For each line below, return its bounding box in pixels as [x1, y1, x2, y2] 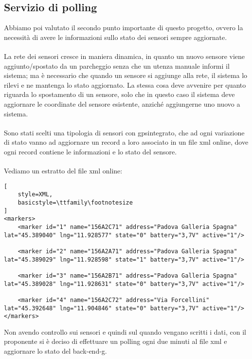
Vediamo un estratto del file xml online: [4, 166, 123, 176]
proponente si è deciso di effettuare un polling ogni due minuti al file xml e [4, 336, 227, 346]
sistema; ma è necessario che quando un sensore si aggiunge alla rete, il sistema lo [4, 70, 248, 80]
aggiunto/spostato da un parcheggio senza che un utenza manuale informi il [4, 60, 230, 71]
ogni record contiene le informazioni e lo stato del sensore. [4, 146, 177, 156]
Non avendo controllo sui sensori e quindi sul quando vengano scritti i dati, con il [4, 326, 246, 337]
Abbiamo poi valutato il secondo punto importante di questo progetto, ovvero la [4, 22, 243, 33]
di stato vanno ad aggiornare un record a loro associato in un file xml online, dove [4, 137, 249, 147]
